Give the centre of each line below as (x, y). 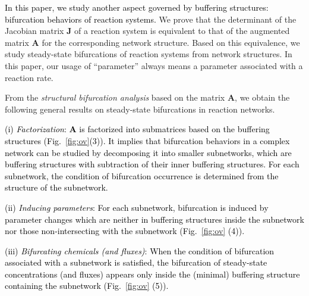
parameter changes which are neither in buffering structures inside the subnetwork (154, 219)
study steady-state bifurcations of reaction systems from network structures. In (149, 54)
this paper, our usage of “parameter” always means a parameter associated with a (154, 65)
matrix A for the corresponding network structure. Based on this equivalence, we (152, 42)
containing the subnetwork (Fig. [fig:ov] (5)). (87, 286)
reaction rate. (29, 77)
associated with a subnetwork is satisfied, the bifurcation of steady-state (136, 262)
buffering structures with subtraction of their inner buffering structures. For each (152, 164)
